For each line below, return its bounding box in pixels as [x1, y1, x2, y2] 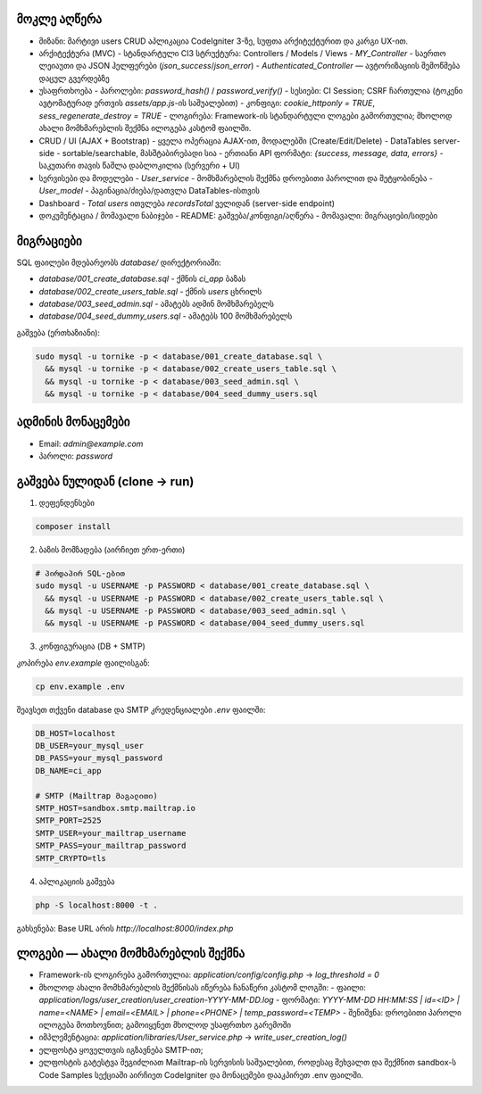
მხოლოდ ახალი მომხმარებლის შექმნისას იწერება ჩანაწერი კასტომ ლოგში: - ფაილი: [38, 982, 366, 992]
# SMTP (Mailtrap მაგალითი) [35, 791, 158, 800]
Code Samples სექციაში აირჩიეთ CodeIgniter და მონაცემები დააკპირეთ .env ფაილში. [38, 1069, 363, 1080]
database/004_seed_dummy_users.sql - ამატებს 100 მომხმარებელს [38, 311, 293, 321]
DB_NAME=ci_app [35, 766, 102, 775]
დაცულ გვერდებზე [38, 72, 111, 84]
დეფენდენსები [38, 497, 96, 508]
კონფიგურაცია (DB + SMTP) [38, 641, 146, 651]
